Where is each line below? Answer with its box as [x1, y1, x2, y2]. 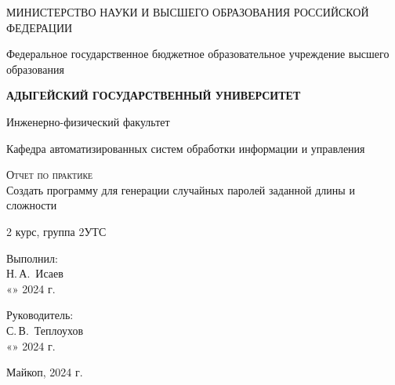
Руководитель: [6, 307, 74, 323]
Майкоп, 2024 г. [6, 364, 83, 380]
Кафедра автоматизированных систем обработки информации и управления [6, 140, 365, 156]
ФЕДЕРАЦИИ [6, 19, 73, 35]
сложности [6, 197, 57, 213]
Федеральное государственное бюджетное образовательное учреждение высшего [6, 45, 390, 62]
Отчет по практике [6, 166, 93, 183]
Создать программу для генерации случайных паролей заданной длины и [6, 181, 355, 198]
